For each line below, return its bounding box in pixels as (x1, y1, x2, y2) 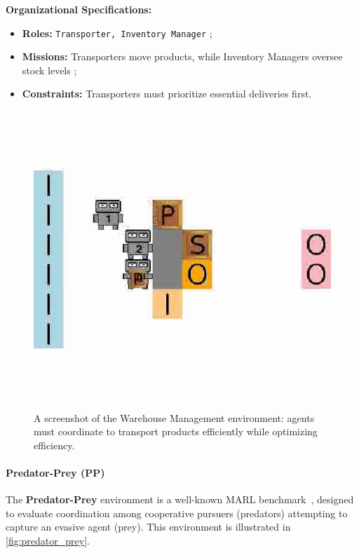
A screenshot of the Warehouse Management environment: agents (34, 410, 315, 425)
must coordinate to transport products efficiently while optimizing (34, 424, 318, 439)
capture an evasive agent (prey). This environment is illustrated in (6, 519, 291, 534)
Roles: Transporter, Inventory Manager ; (22, 25, 212, 40)
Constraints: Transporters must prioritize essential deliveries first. (22, 86, 312, 101)
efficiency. (34, 437, 75, 452)
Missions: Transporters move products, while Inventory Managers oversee (22, 49, 343, 64)
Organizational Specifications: (6, 2, 152, 16)
